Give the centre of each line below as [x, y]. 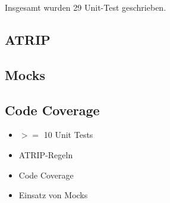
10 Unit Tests [68, 135]
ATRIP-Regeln [46, 154]
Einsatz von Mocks [53, 195]
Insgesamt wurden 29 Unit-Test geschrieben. [86, 7]
